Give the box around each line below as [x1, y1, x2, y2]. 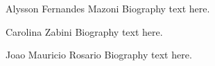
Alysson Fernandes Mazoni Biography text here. [6, 1, 210, 15]
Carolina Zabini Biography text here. [6, 24, 163, 38]
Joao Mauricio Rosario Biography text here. [6, 47, 192, 62]
